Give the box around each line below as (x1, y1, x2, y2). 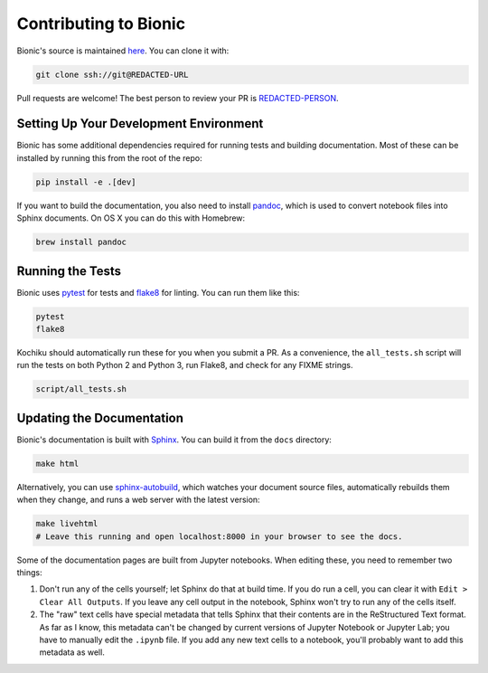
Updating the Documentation (16, 410, 184, 425)
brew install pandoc (35, 237, 127, 248)
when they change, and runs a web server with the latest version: (16, 494, 261, 506)
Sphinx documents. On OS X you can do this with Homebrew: (16, 213, 246, 223)
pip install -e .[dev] (35, 176, 136, 187)
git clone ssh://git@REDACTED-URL (35, 69, 189, 80)
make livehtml (35, 518, 99, 529)
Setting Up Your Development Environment (16, 116, 264, 131)
